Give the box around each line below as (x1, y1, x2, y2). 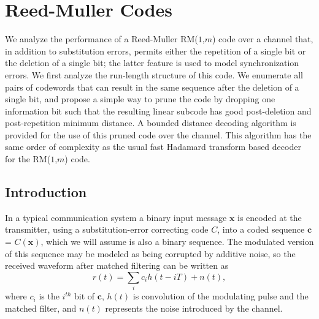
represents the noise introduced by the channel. (105, 301, 283, 314)
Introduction (5, 182, 87, 201)
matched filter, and (5, 301, 77, 314)
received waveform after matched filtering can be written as (5, 259, 229, 272)
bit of (74, 290, 95, 302)
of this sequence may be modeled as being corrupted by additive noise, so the (5, 247, 296, 260)
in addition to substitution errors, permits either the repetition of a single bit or (5, 44, 306, 57)
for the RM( (5, 152, 51, 165)
